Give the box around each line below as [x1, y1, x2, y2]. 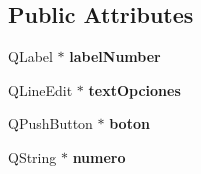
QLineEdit [8, 79, 73, 100]
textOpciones [88, 79, 181, 100]
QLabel [8, 46, 53, 67]
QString [8, 146, 57, 167]
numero [72, 146, 126, 167]
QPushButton [8, 113, 93, 134]
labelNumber [69, 46, 161, 67]
